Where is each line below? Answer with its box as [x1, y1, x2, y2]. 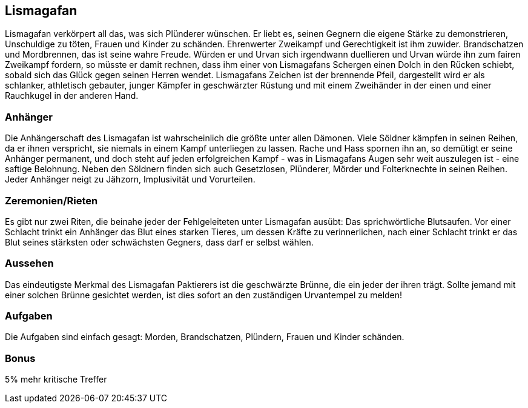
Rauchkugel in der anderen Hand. [5, 90, 139, 101]
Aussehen [5, 257, 54, 270]
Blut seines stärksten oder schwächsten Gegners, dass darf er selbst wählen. [5, 236, 314, 247]
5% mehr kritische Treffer [5, 374, 107, 385]
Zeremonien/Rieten [5, 194, 98, 207]
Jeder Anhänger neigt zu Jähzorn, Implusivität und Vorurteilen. [5, 174, 256, 185]
